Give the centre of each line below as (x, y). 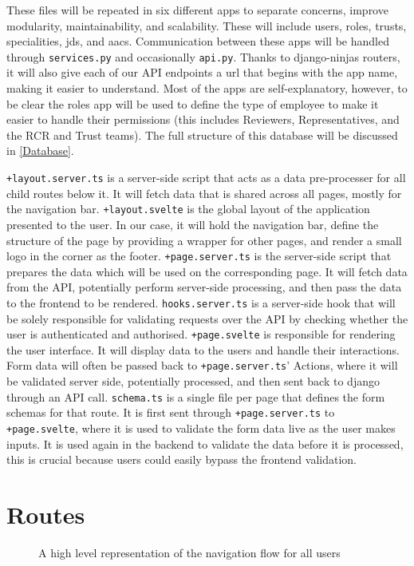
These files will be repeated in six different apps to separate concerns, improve (197, 10)
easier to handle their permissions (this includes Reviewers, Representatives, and (203, 119)
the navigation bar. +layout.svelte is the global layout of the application (188, 209)
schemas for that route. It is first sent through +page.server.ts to (171, 412)
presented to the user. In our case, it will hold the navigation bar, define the (193, 224)
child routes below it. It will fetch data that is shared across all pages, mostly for (204, 193)
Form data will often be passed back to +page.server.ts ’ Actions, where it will (202, 365)
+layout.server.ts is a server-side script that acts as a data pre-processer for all (206, 177)
